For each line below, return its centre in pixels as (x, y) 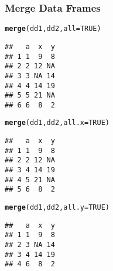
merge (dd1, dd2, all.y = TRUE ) (57, 208)
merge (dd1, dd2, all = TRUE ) (53, 29)
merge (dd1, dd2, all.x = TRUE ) (57, 123)
